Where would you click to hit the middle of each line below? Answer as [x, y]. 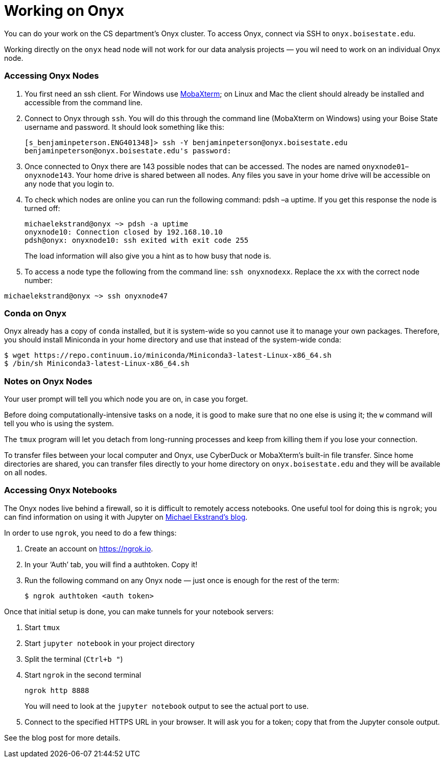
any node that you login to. [69, 183]
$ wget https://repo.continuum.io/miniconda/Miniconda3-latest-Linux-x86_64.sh [168, 355]
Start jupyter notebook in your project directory [110, 643]
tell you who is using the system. [59, 423]
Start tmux [42, 627]
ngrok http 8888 [57, 690]
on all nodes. [26, 472]
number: [39, 280]
